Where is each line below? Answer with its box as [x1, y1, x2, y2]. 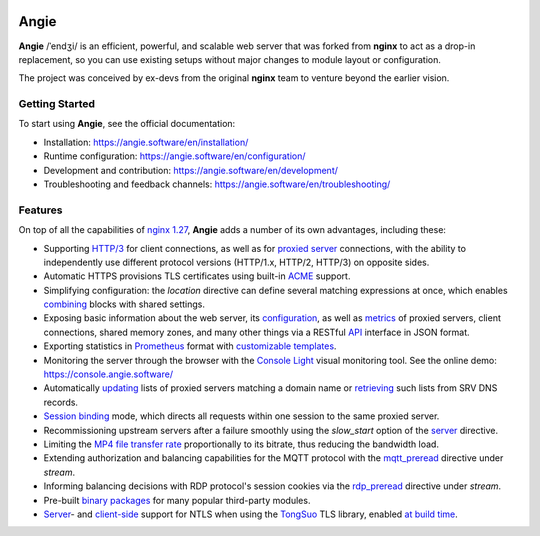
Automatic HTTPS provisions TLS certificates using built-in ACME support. [43, 270, 351, 282]
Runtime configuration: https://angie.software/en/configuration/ [43, 150, 306, 162]
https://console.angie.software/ [43, 368, 174, 380]
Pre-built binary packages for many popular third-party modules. [43, 494, 311, 506]
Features [18, 203, 63, 217]
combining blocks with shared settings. [43, 298, 205, 310]
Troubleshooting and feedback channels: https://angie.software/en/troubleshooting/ [43, 178, 391, 190]
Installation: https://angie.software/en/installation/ [43, 136, 249, 148]
